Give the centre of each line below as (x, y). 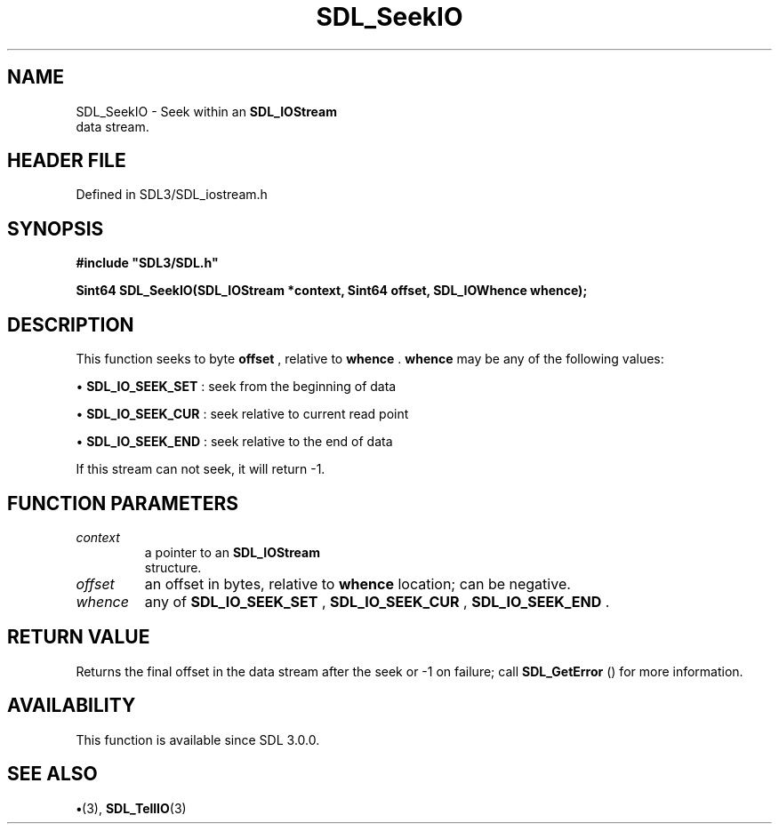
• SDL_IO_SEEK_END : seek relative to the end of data (234, 442)
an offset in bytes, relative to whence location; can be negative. (357, 583)
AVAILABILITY (72, 706)
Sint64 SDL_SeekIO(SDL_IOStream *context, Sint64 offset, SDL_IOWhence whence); (332, 291)
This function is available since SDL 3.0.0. (198, 739)
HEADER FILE (67, 161)
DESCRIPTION (71, 324)
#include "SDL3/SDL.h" (147, 263)
